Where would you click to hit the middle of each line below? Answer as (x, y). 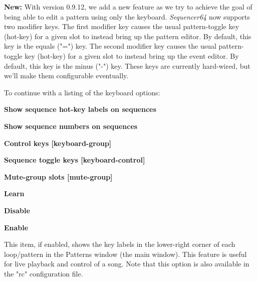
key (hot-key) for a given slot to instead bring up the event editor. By (132, 55)
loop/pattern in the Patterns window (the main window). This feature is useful (125, 254)
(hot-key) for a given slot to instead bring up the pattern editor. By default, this (128, 36)
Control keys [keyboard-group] (58, 143)
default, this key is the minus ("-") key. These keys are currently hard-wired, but (127, 65)
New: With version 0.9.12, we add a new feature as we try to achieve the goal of (128, 7)
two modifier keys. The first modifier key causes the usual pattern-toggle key (122, 26)
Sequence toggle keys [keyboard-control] (75, 160)
